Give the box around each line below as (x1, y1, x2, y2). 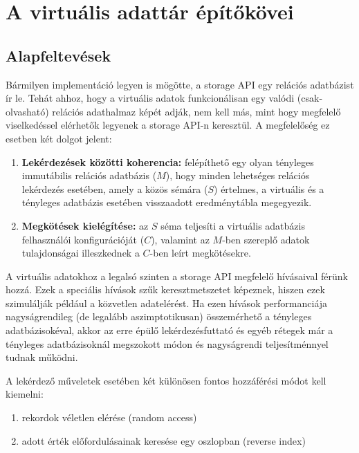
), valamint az (151, 232, 210, 246)
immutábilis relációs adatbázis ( (21, 168, 157, 183)
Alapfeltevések (6, 44, 111, 66)
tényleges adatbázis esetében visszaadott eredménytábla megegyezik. (21, 195, 312, 210)
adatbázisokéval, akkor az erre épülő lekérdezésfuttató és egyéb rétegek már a (6, 323, 333, 338)
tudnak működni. (6, 350, 78, 364)
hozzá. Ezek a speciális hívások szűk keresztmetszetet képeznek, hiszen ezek (6, 282, 325, 297)
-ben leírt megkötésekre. (149, 246, 251, 260)
